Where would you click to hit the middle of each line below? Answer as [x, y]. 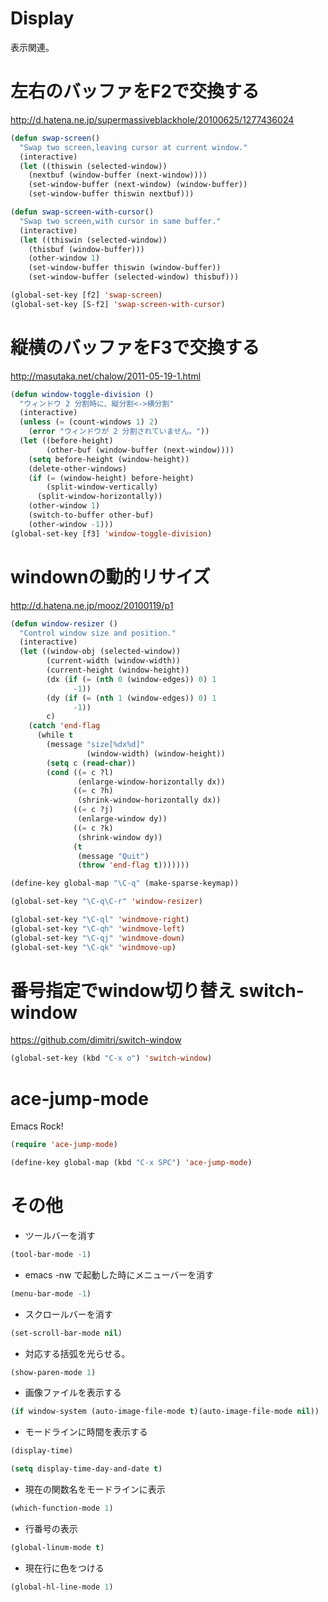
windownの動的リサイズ [110, 576]
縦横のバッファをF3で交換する [135, 347]
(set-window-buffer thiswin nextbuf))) [111, 194]
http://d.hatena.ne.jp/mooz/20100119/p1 [92, 605]
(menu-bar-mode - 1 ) [51, 1293]
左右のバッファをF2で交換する [135, 91]
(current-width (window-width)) [114, 661]
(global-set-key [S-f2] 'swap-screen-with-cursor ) [118, 304]
